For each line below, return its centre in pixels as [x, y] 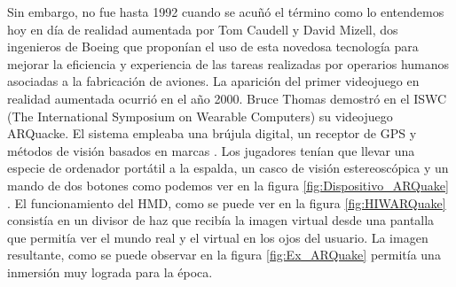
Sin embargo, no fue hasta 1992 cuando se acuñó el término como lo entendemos [226, 12]
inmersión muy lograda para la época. [110, 271]
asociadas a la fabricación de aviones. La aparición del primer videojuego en [213, 81]
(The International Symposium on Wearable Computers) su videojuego [200, 116]
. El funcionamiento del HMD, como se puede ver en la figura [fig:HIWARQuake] [227, 202]
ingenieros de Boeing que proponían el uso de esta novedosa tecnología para [213, 47]
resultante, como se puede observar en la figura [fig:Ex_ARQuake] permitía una [224, 255]
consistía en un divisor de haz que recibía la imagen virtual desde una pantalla [221, 220]
